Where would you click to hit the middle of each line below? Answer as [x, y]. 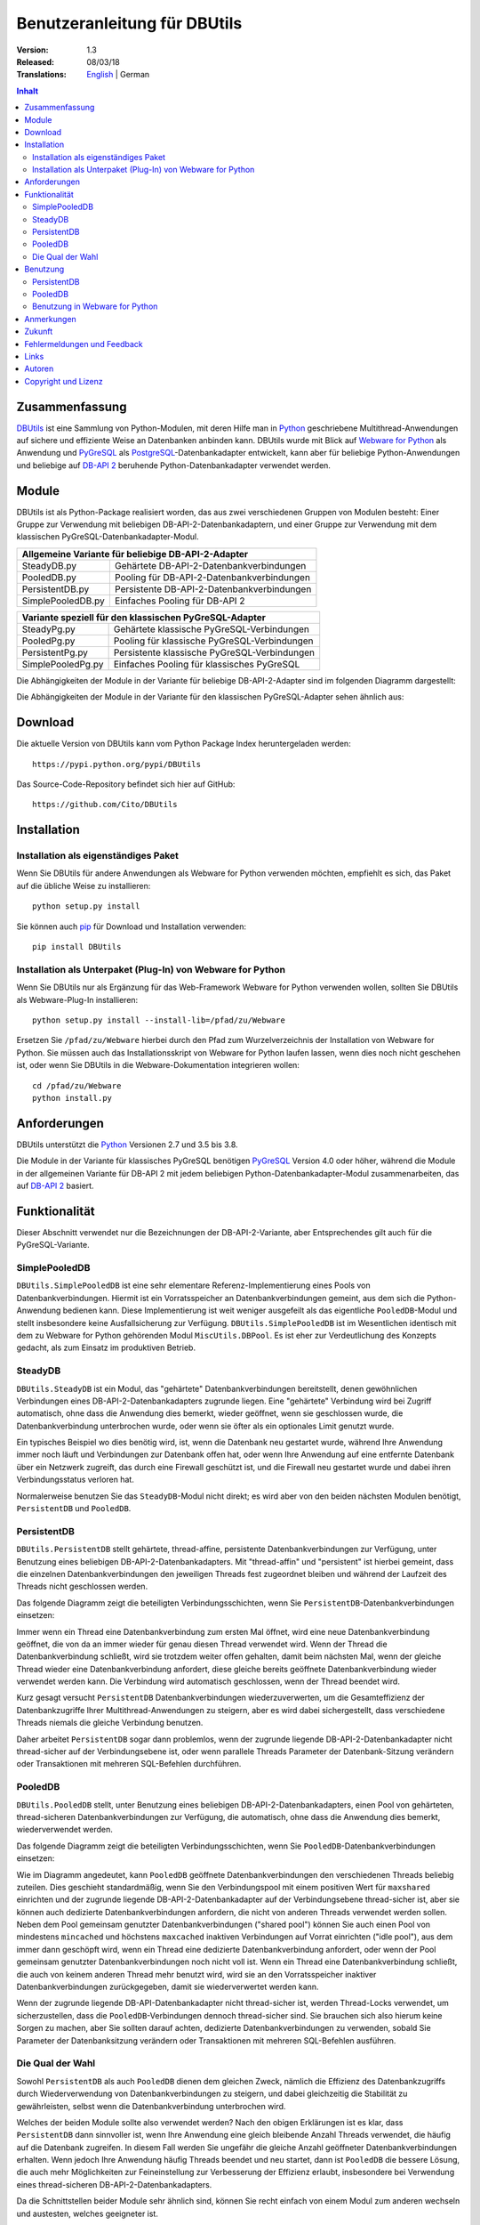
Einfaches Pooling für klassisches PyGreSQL [207, 664]
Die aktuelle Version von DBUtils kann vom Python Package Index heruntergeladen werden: [184, 744]
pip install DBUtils [77, 947]
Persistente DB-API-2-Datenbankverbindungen [213, 589]
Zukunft [39, 332]
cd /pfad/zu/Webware [77, 1085]
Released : [36, 61]
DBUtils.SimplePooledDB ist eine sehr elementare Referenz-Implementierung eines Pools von [193, 1285]
